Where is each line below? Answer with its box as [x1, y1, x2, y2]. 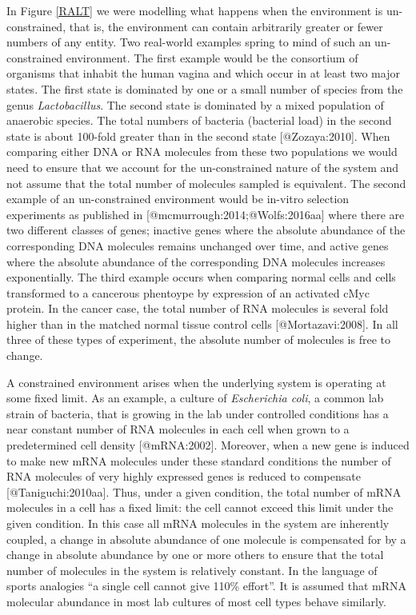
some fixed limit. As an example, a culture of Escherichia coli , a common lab [6, 389, 384, 406]
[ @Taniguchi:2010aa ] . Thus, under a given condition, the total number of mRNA [6, 483, 402, 500]
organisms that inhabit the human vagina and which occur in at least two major [6, 65, 400, 82]
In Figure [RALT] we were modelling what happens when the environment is [6, 2, 383, 18]
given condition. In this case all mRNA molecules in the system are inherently [6, 515, 390, 531]
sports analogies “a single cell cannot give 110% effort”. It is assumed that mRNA [6, 577, 407, 594]
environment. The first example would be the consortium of [66, 49, 358, 66]
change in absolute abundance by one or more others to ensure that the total [6, 546, 384, 563]
